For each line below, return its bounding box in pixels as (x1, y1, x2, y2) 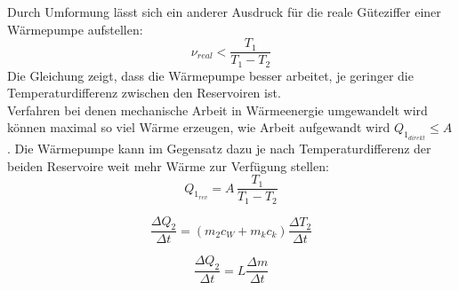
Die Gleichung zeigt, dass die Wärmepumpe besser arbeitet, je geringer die (7, 66, 414, 84)
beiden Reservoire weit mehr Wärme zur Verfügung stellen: (7, 156, 329, 175)
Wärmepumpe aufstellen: (7, 20, 143, 38)
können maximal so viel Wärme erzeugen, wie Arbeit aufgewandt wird (7, 118, 391, 137)
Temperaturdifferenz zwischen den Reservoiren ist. (7, 83, 281, 102)
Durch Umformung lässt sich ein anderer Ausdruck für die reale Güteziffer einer (7, 3, 441, 20)
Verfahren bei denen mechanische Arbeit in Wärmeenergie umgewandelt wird (7, 100, 428, 119)
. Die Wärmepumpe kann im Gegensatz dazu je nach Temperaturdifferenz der (7, 138, 431, 157)
